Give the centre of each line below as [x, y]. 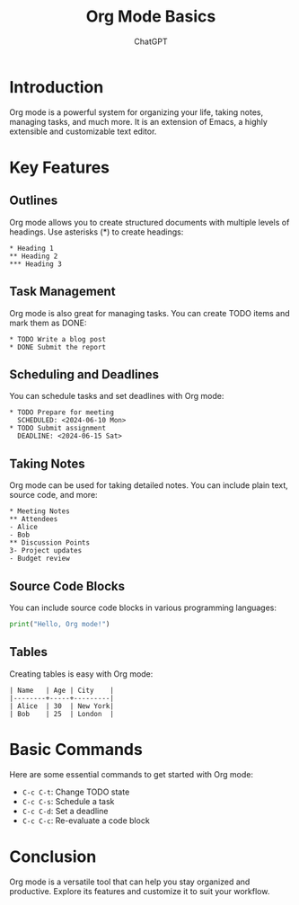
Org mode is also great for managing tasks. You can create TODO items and [149, 313]
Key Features [60, 167]
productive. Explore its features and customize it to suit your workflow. [140, 891]
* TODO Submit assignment [57, 429]
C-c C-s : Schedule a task [68, 801]
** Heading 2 [34, 256]
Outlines [34, 201]
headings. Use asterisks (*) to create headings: [97, 232]
